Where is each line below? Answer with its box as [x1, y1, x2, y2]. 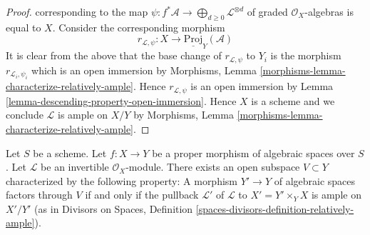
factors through [6, 187, 73, 202]
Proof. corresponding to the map [6, 4, 148, 19]
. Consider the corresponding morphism [52, 19, 225, 34]
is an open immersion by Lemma [190, 79, 334, 94]
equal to [6, 19, 41, 34]
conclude [6, 107, 43, 122]
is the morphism [270, 48, 341, 63]
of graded [247, 4, 288, 19]
